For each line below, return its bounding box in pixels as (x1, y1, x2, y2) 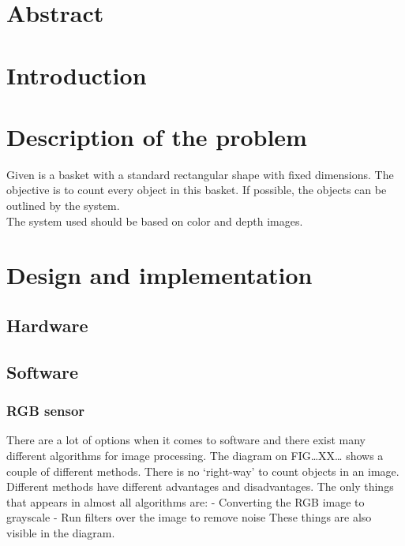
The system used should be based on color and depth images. (6, 212, 303, 229)
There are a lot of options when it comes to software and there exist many (6, 432, 366, 448)
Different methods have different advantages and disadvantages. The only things (6, 478, 394, 495)
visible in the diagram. (6, 524, 115, 540)
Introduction (6, 58, 147, 91)
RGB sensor (6, 401, 85, 421)
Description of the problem (6, 120, 307, 152)
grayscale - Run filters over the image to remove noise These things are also (6, 509, 372, 525)
